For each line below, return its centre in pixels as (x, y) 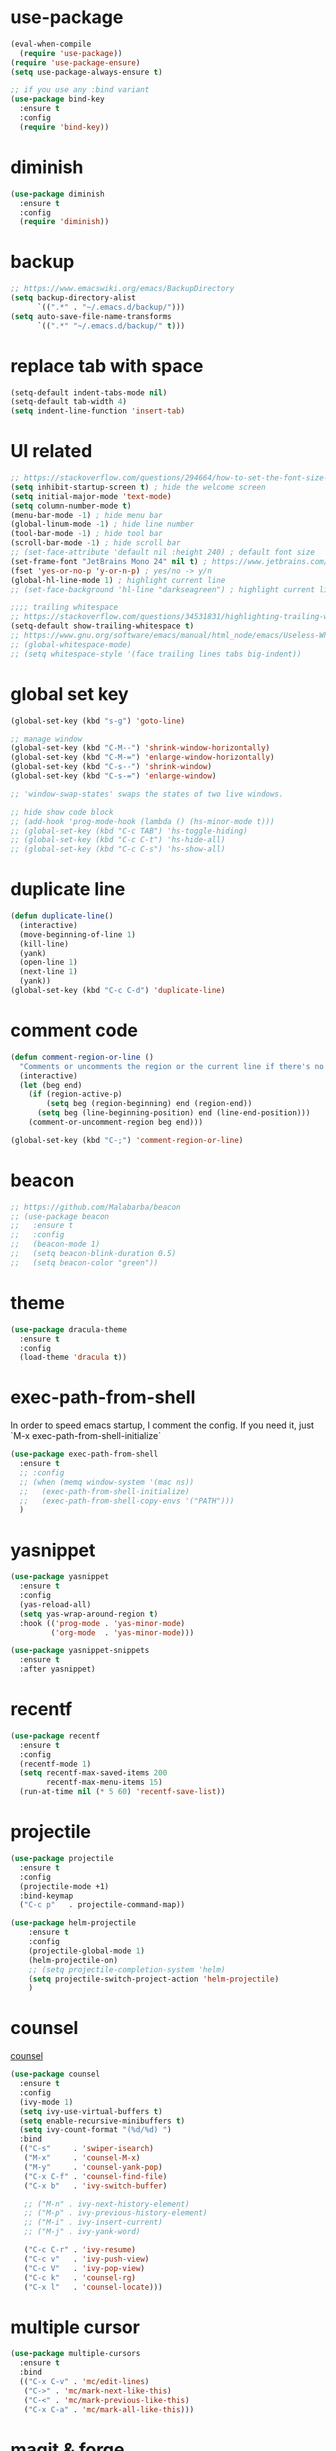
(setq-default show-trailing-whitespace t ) (102, 626)
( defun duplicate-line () (62, 916)
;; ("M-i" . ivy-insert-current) (93, 2222)
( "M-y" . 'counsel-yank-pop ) (93, 2167)
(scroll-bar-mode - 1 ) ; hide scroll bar (96, 543)
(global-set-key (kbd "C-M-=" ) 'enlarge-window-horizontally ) (142, 757)
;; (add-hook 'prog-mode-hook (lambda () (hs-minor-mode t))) (142, 821)
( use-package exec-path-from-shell (84, 1454)
